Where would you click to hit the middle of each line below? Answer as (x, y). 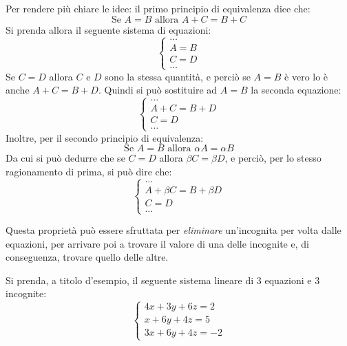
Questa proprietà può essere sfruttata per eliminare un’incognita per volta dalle (173, 230)
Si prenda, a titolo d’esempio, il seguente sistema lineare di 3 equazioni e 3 (163, 280)
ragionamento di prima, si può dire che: (89, 171)
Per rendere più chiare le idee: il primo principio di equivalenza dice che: (158, 8)
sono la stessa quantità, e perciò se (178, 76)
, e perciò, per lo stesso (273, 158)
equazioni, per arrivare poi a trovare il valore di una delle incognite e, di (157, 243)
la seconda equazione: (296, 90)
